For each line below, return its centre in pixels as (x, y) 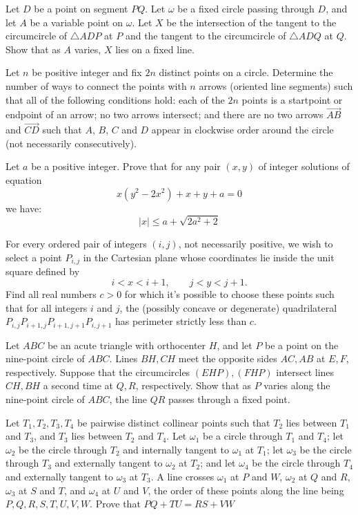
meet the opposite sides (228, 358)
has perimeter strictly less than (181, 321)
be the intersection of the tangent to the (251, 22)
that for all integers (47, 307)
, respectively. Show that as (193, 385)
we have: (24, 208)
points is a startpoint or (292, 99)
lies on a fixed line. (155, 49)
